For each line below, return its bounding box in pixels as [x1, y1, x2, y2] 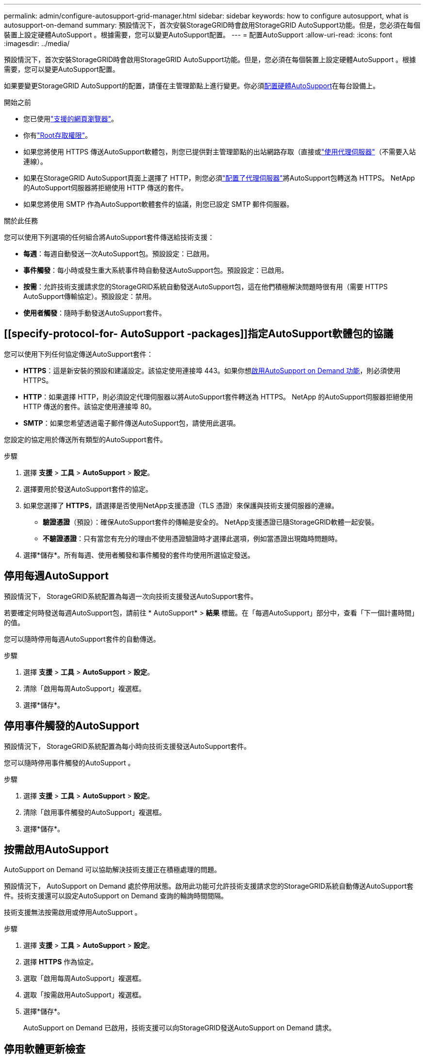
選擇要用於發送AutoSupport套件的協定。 [23, 484, 152, 493]
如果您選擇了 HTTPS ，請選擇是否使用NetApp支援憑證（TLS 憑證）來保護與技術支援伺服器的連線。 [23, 501, 339, 510]
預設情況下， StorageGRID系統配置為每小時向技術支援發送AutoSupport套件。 [4, 742, 251, 750]
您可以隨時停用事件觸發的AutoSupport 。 [4, 758, 135, 767]
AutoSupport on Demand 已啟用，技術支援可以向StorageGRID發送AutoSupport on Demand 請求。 [23, 1024, 336, 1032]
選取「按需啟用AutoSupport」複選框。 [23, 991, 146, 999]
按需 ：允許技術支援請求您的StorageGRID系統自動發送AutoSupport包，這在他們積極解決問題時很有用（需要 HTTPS [23, 282, 388, 291]
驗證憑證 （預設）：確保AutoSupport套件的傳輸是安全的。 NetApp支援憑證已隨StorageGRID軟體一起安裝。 [43, 517, 378, 526]
